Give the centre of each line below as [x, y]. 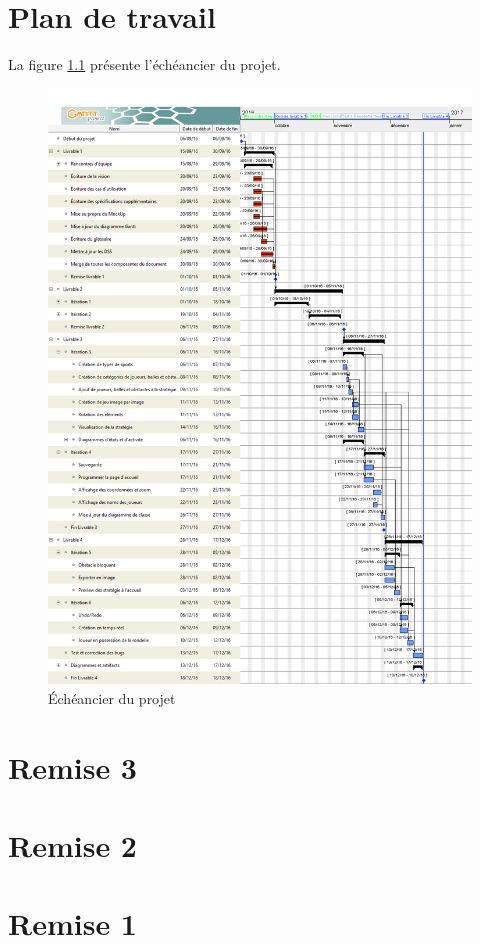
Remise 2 [72, 845]
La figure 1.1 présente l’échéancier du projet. [144, 64]
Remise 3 [72, 766]
